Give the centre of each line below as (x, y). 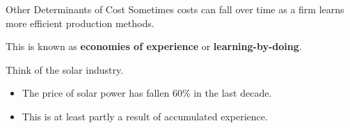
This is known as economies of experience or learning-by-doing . (154, 46)
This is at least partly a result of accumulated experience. (145, 116)
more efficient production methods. (80, 23)
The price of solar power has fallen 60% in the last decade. (147, 93)
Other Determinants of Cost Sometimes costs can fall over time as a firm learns (175, 9)
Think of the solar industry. (65, 69)
